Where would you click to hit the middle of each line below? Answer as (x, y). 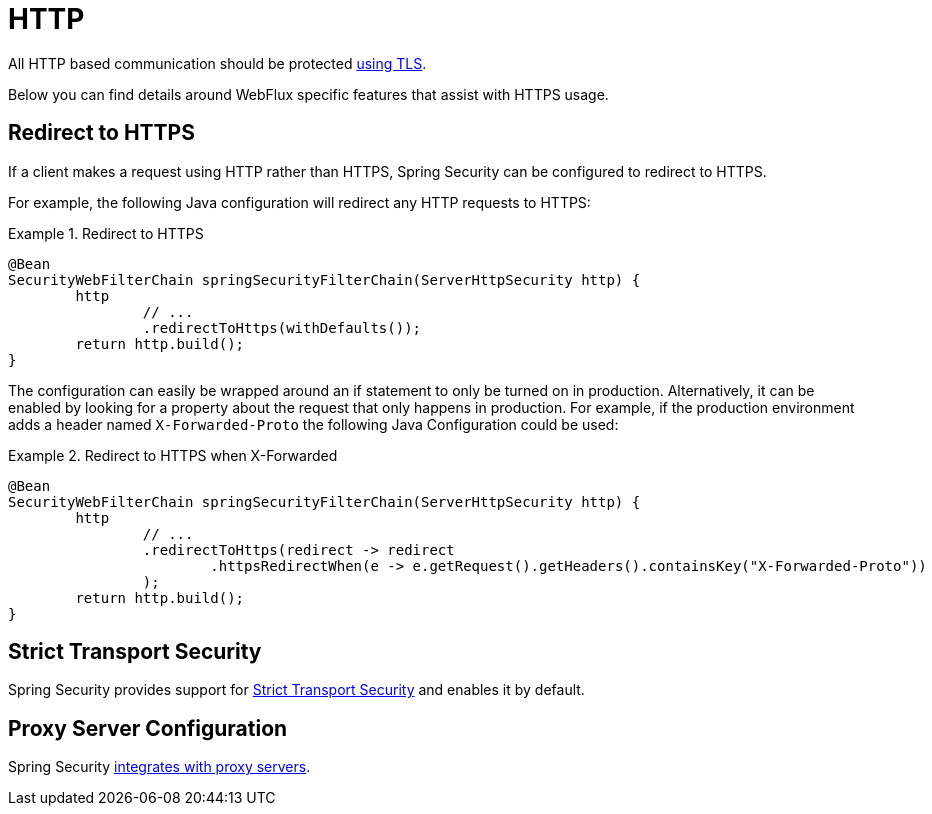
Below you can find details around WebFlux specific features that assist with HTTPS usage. (308, 94)
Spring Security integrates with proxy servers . (159, 767)
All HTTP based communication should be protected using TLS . (217, 63)
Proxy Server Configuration (148, 728)
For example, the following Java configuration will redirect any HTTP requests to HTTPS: (299, 202)
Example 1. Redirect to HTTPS (106, 233)
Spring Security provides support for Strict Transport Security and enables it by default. (296, 690)
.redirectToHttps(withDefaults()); (282, 327)
